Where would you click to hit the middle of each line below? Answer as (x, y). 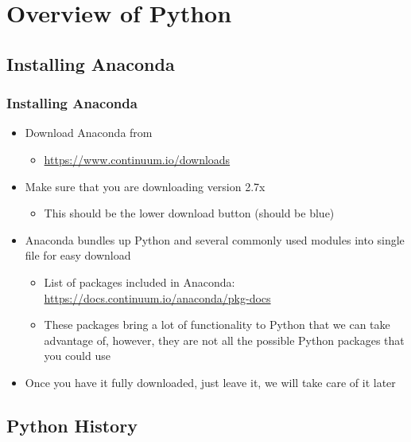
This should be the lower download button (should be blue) (189, 213)
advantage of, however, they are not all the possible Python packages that (224, 340)
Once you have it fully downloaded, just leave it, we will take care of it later (210, 382)
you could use (77, 356)
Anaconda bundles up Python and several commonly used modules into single (215, 239)
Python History (72, 425)
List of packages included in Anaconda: (140, 282)
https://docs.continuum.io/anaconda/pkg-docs (157, 297)
